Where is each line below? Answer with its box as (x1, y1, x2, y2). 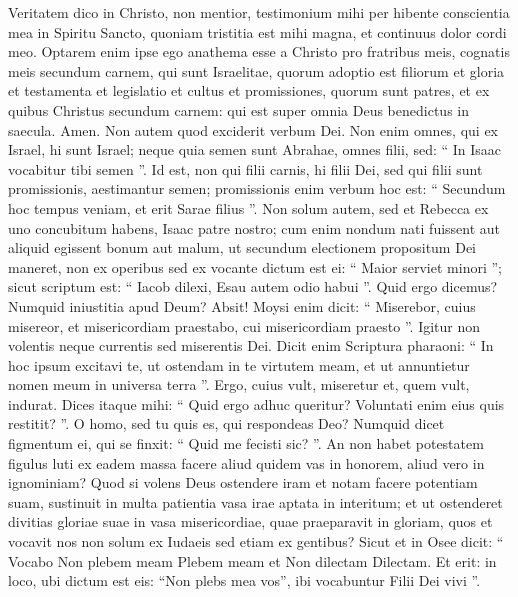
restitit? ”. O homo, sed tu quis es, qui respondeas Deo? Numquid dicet (8, 413, 445, 434)
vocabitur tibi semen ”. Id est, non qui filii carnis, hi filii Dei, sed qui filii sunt (8, 158, 483, 179)
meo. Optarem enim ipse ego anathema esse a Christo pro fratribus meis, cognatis (8, 41, 510, 62)
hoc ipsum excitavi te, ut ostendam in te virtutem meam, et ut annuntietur (8, 354, 470, 375)
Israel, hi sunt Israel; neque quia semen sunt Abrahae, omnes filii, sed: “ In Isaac (8, 139, 502, 160)
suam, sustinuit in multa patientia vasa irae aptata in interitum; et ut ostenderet (8, 491, 503, 512)
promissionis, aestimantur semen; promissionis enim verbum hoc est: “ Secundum (8, 178, 506, 199)
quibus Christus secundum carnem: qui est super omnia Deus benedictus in (8, 99, 469, 120)
